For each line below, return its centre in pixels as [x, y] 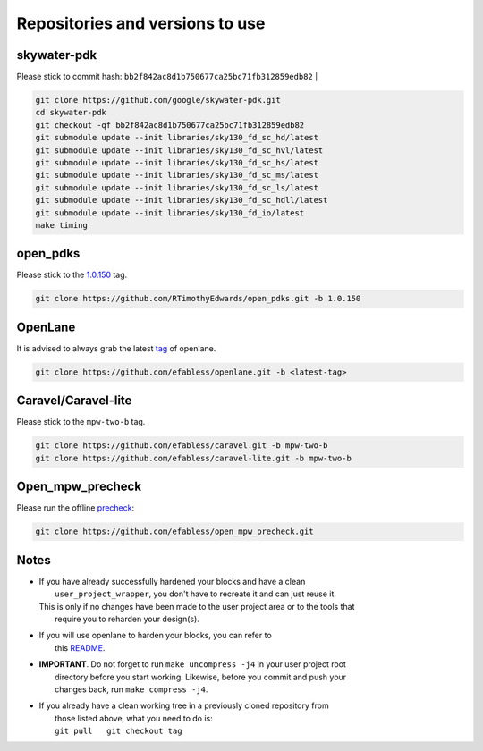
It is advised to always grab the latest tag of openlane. [116, 348]
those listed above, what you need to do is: [134, 718]
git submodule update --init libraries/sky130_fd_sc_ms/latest [177, 175]
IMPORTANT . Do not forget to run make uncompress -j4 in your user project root [192, 664]
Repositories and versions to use [141, 23]
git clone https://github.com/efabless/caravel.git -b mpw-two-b [182, 446]
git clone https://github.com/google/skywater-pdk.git [158, 100]
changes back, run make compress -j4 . [131, 689]
